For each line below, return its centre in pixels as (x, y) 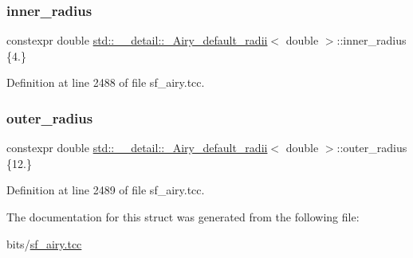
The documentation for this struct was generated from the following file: (183, 217)
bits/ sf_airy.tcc (44, 243)
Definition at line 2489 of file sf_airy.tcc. (106, 190)
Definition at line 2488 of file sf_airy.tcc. (106, 82)
